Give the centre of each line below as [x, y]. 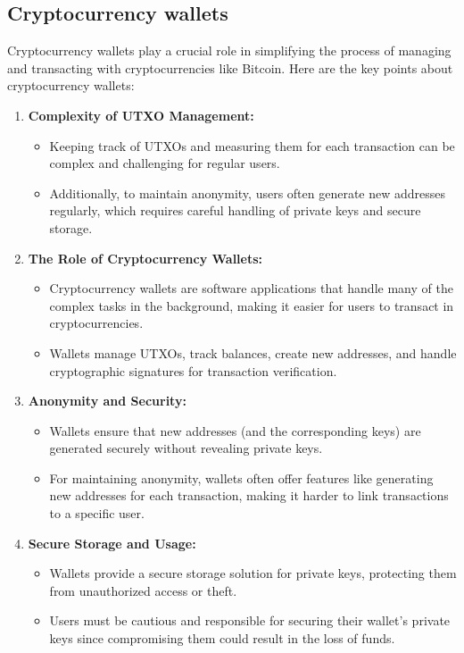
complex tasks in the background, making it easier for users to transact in [252, 305]
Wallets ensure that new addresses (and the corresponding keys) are [235, 430]
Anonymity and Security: [107, 401]
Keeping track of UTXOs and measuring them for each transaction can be [252, 145]
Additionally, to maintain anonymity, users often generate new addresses [248, 193]
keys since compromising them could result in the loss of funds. [222, 638]
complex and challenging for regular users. [165, 163]
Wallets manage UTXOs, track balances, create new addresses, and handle [253, 352]
